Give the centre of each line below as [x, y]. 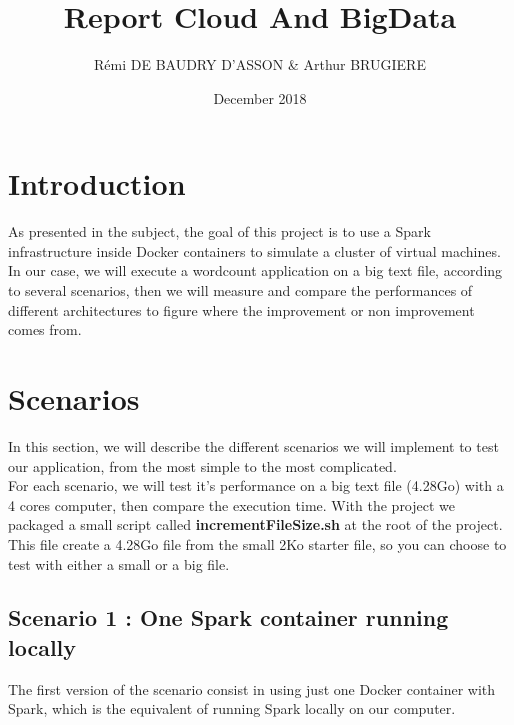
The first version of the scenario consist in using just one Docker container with [252, 688]
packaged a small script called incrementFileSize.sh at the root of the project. [255, 524]
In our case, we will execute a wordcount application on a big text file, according [255, 270]
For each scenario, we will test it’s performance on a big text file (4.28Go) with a [256, 485]
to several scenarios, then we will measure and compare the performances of [240, 290]
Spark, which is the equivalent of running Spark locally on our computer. [232, 708]
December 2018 [260, 97]
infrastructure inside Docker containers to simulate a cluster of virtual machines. [254, 250]
